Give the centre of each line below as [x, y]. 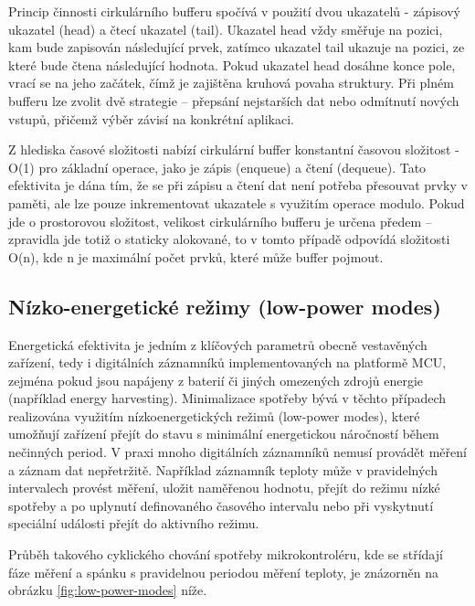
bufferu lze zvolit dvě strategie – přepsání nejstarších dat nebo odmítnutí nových [234, 100]
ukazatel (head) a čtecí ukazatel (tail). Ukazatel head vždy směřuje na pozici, [226, 29]
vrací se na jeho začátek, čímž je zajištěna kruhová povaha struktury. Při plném [231, 83]
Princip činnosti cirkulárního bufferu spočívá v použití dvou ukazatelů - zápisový [234, 11]
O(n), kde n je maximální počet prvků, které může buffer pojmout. [196, 256]
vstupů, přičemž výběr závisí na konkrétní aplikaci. [151, 118]
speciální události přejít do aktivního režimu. [134, 523]
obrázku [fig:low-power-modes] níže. [108, 590]
